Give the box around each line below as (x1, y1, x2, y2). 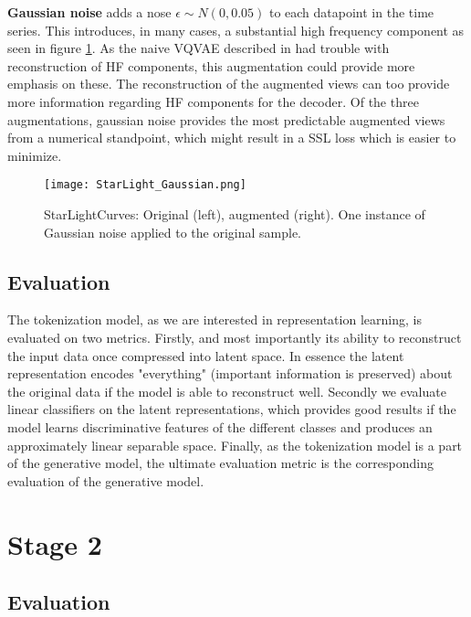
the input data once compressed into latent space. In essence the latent (7, 346, 404, 365)
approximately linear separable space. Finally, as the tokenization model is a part (7, 435, 463, 454)
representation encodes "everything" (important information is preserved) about (7, 364, 453, 383)
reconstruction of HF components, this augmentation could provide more (7, 56, 415, 75)
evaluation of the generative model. (7, 471, 204, 490)
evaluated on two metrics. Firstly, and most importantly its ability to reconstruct (7, 327, 462, 346)
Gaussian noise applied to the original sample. (44, 222, 302, 241)
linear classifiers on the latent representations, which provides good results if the (7, 399, 456, 419)
